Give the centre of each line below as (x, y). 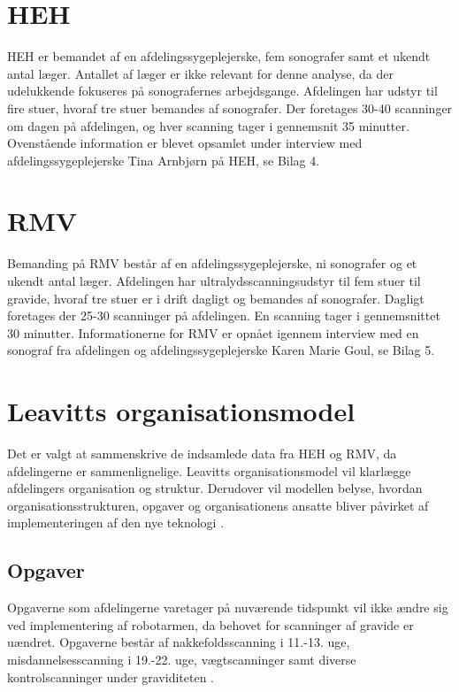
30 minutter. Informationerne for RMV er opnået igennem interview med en (213, 332)
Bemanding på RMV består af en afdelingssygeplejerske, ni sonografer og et (212, 263)
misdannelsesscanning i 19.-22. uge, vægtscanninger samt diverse (182, 660)
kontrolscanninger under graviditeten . (111, 677)
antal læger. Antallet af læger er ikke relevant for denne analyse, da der (201, 73)
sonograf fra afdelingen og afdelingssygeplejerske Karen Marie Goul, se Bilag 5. (221, 350)
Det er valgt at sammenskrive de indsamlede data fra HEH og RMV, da (202, 454)
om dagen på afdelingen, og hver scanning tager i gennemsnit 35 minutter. (208, 125)
